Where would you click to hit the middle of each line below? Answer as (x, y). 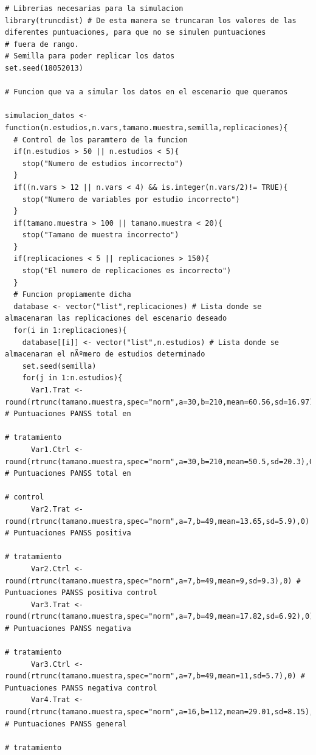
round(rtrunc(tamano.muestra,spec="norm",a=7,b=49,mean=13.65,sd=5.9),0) (157, 521)
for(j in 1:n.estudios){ (72, 378)
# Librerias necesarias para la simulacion (94, 9)
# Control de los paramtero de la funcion (101, 140)
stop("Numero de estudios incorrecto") (103, 163)
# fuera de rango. (42, 44)
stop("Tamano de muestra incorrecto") (101, 235)
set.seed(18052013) (44, 68)
